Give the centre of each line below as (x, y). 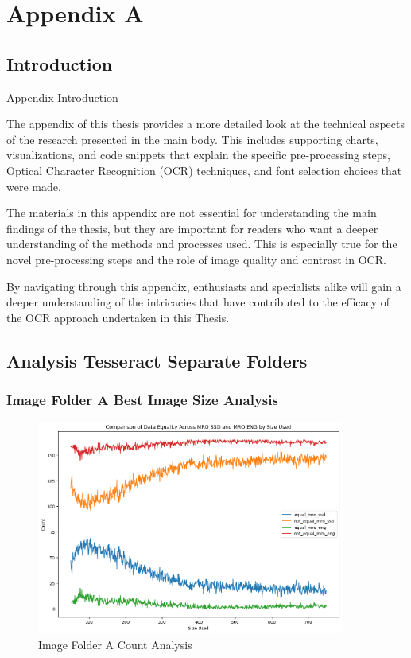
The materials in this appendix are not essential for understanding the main (192, 213)
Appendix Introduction (62, 97)
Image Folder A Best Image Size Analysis (142, 399)
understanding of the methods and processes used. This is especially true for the (202, 244)
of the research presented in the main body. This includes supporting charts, (192, 139)
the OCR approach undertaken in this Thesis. (118, 317)
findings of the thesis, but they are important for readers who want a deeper (192, 228)
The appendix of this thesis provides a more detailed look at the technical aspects (206, 124)
